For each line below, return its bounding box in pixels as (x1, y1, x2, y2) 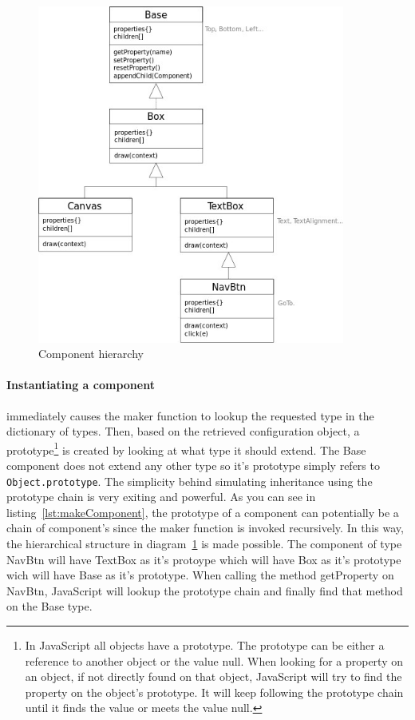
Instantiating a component (6, 376, 155, 393)
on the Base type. (6, 598, 93, 615)
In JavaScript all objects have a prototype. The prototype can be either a (25, 636, 385, 653)
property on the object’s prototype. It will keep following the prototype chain (25, 683, 404, 700)
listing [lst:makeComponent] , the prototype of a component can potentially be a (6, 503, 399, 520)
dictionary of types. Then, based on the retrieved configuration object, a (6, 423, 360, 440)
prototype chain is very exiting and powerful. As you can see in (6, 488, 316, 505)
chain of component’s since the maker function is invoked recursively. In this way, (6, 519, 404, 536)
